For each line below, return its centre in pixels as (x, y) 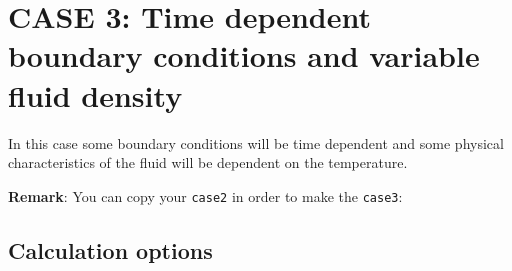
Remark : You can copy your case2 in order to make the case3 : (205, 195)
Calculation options (110, 249)
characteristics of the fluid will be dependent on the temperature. (208, 162)
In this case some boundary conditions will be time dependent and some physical (256, 142)
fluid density (95, 94)
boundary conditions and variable (244, 55)
